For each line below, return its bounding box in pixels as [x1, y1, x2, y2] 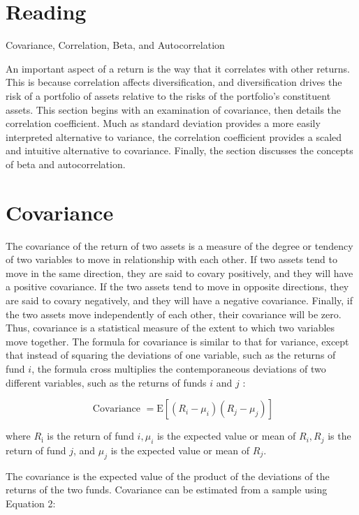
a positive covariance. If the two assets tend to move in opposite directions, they [6, 279, 349, 294]
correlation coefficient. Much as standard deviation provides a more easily [6, 116, 321, 130]
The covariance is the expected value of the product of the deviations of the [6, 468, 330, 483]
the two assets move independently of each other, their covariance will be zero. [6, 306, 342, 321]
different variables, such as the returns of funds [6, 375, 207, 389]
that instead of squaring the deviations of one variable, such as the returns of [6, 348, 336, 362]
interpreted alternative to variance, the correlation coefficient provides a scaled [6, 129, 342, 144]
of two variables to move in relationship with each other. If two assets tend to [6, 252, 337, 267]
